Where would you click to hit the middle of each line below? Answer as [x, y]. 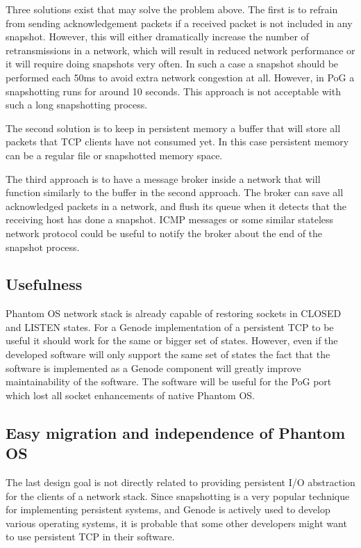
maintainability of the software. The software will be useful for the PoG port [169, 381]
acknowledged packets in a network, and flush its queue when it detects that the [176, 205]
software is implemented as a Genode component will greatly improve [153, 368]
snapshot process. [43, 247]
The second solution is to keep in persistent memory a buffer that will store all [173, 128]
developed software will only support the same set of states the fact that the [168, 354]
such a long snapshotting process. [77, 105]
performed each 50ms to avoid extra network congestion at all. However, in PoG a [180, 77]
